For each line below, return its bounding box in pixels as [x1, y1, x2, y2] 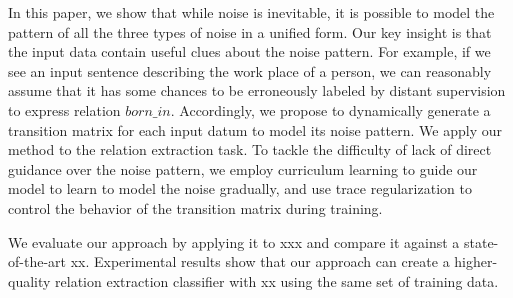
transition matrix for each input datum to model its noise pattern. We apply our [8, 119, 502, 140]
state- [463, 231, 499, 252]
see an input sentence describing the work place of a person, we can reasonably [8, 60, 492, 81]
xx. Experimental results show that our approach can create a [70, 251, 450, 272]
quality [8, 270, 51, 291]
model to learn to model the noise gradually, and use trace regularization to [8, 178, 472, 199]
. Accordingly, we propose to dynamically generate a [170, 99, 491, 120]
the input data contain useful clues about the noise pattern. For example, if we [8, 41, 491, 62]
